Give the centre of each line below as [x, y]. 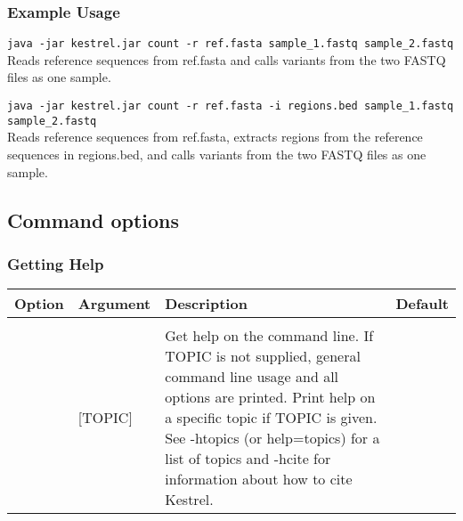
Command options [93, 220]
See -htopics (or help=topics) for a [272, 438]
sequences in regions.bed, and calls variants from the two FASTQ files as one [217, 154]
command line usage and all [252, 377]
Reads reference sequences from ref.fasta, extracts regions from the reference [215, 137]
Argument [114, 304]
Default [422, 304]
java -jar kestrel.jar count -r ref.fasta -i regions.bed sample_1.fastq [231, 106]
